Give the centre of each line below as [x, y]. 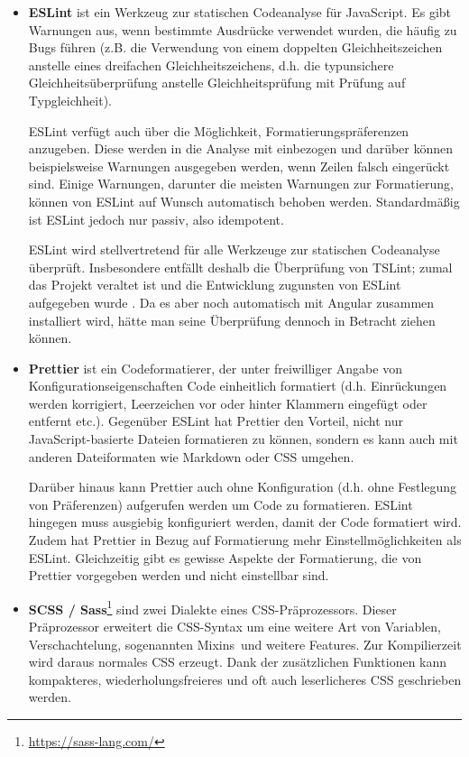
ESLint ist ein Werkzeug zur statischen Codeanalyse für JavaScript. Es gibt [240, 12]
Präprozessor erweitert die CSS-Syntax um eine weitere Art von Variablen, [235, 627]
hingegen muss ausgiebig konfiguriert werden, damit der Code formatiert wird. [245, 522]
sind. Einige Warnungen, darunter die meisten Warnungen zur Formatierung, [241, 184]
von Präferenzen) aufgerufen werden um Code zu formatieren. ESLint [221, 504]
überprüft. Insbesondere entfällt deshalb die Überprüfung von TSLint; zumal [240, 267]
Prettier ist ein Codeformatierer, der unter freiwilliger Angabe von [215, 368]
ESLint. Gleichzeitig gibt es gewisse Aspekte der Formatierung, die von [225, 557]
